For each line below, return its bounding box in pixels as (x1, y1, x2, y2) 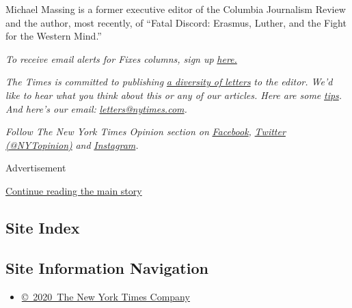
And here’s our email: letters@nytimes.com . (5, 101, 187, 115)
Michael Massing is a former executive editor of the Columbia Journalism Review (5, 2, 346, 16)
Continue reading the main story (5, 183, 142, 197)
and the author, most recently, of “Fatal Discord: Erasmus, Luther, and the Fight (5, 15, 347, 29)
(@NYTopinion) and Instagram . (5, 137, 139, 152)
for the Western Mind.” (5, 29, 102, 43)
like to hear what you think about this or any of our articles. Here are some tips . (5, 87, 342, 102)
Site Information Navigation (5, 257, 208, 278)
